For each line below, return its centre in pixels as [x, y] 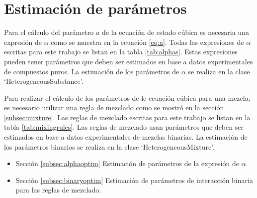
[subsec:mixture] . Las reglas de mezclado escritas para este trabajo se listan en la [127, 117]
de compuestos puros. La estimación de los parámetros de [92, 71]
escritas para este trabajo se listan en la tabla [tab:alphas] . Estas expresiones [121, 52]
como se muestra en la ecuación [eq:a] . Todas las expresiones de [147, 42]
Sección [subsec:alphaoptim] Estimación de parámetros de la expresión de [127, 163]
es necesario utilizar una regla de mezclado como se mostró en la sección [114, 107]
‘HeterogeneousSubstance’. [44, 81]
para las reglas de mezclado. [58, 190]
